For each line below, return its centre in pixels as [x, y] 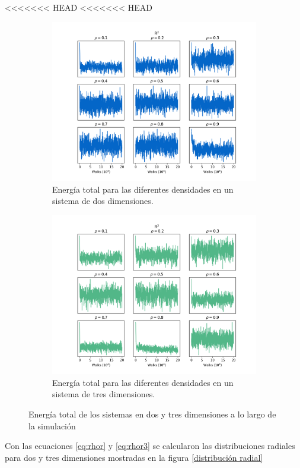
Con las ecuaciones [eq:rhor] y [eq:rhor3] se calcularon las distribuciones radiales [150, 446]
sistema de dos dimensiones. [103, 201]
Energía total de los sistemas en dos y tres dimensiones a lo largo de [152, 414]
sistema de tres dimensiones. [104, 394]
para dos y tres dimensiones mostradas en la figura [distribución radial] [134, 457]
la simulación [52, 425]
